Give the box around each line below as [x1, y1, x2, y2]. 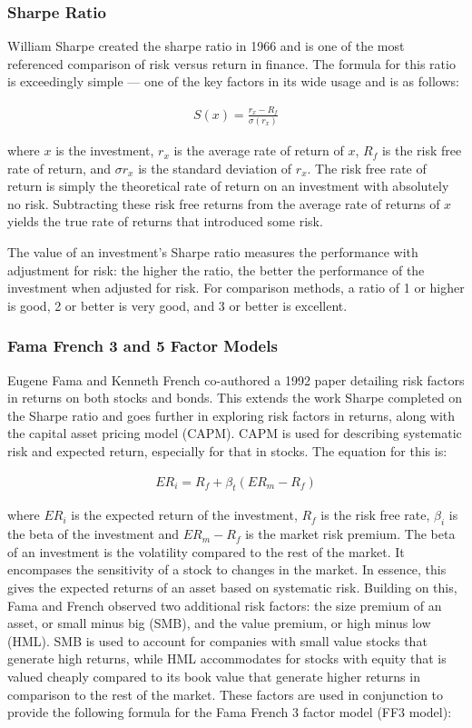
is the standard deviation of [138, 158, 292, 177]
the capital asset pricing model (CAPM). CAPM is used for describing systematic [7, 424, 462, 443]
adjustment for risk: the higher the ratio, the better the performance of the [7, 260, 425, 279]
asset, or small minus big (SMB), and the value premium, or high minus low [7, 613, 431, 633]
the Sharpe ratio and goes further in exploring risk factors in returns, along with [7, 405, 456, 424]
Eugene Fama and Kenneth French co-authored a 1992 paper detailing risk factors [7, 370, 465, 389]
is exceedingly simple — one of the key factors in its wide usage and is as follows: [7, 72, 459, 91]
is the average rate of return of [173, 141, 344, 160]
